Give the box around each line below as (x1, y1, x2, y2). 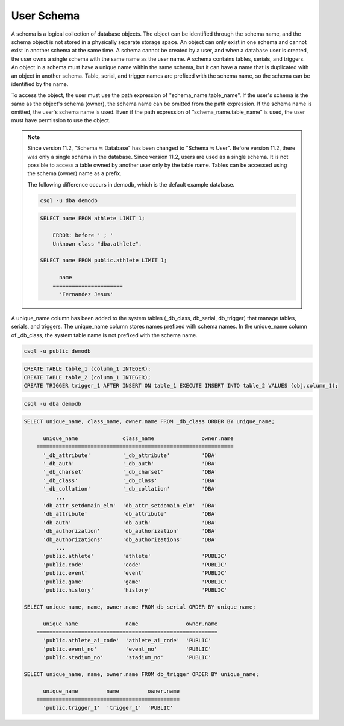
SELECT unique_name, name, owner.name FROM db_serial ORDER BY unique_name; (23, 603, 256, 610)
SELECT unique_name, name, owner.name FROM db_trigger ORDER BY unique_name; (23, 671, 259, 677)
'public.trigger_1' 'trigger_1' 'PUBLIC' (43, 704, 174, 712)
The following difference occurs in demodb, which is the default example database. (27, 181, 235, 188)
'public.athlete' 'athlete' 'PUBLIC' (43, 553, 228, 560)
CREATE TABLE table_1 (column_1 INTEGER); (23, 365, 151, 373)
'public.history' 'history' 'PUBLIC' (43, 586, 228, 593)
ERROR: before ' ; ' (52, 232, 114, 239)
